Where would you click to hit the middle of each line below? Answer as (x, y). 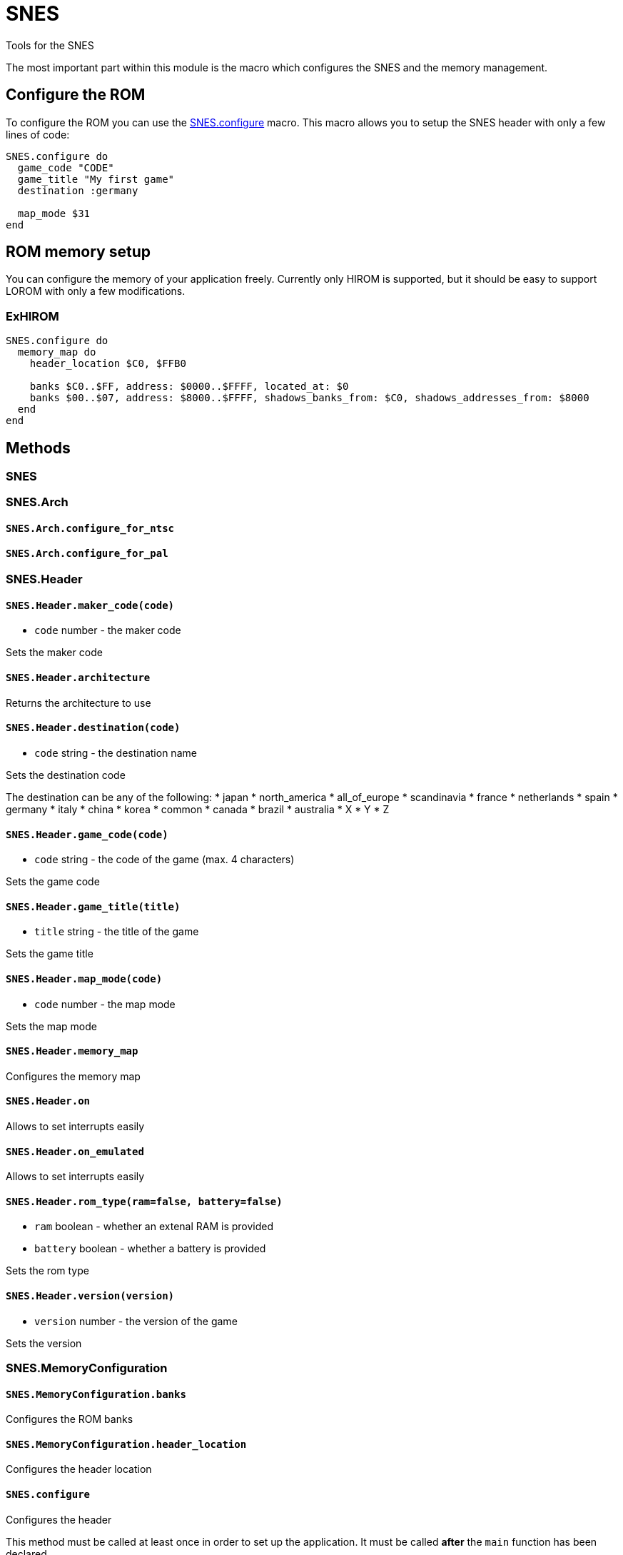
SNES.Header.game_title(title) (93, 906)
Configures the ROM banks (70, 1419)
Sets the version (44, 1343)
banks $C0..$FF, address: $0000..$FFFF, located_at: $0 (189, 387)
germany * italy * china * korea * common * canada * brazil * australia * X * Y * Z (198, 809)
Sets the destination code (66, 775)
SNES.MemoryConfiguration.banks (96, 1394)
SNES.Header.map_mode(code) (84, 978)
